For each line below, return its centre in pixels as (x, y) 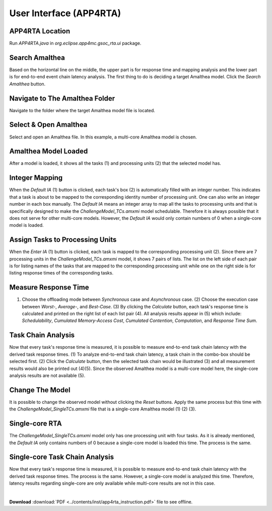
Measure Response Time (49, 287)
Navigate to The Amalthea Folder (62, 98)
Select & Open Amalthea (48, 125)
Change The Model (40, 390)
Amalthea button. (27, 84)
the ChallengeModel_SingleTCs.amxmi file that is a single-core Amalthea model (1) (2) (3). (103, 409)
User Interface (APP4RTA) (65, 13)
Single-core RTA (36, 424)
